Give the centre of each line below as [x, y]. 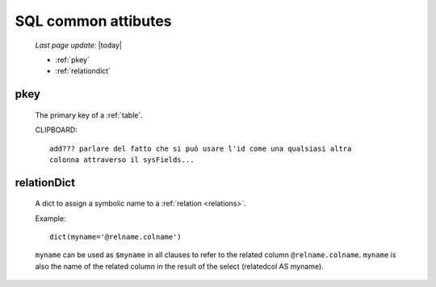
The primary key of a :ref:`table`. [89, 115]
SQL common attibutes [94, 21]
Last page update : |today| [79, 45]
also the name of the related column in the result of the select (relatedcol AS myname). [180, 266]
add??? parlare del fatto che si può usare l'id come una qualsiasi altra [201, 148]
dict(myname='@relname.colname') [115, 237]
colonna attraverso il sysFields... [122, 160]
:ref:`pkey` [73, 60]
